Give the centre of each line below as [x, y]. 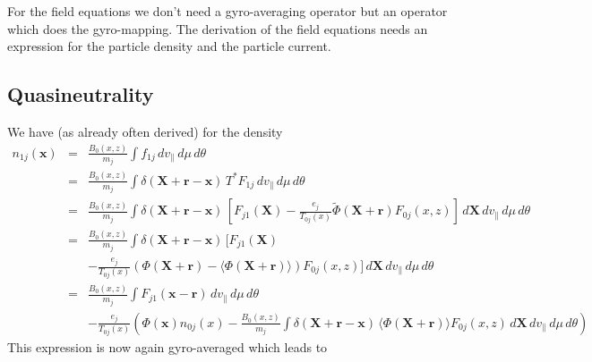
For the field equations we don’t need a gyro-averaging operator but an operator [227, 11]
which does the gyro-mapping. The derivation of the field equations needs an [218, 28]
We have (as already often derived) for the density [145, 131]
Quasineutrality [81, 94]
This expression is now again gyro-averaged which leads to [167, 346]
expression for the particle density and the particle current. [169, 46]
